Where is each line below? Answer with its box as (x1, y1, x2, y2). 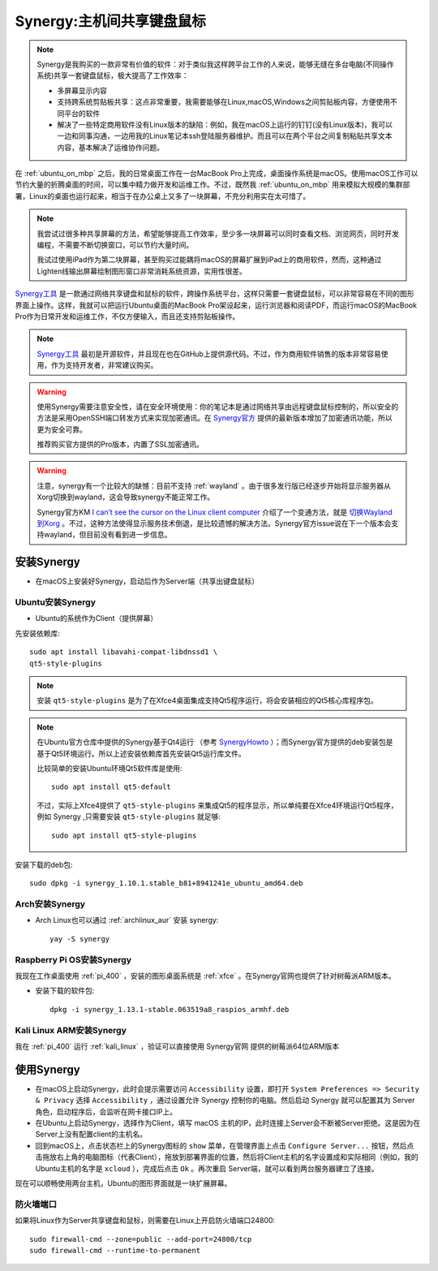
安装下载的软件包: (35, 986, 95, 996)
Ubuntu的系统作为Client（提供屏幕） (35, 614, 158, 623)
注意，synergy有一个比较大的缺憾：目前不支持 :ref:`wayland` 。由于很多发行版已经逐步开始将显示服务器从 (36, 480, 391, 490)
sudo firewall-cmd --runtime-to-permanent (29, 1246, 201, 1255)
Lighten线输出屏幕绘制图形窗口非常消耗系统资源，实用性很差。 (36, 266, 247, 276)
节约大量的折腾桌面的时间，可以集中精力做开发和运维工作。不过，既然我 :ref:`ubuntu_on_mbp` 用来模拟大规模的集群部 (15, 179, 410, 190)
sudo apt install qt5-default (51, 782, 172, 791)
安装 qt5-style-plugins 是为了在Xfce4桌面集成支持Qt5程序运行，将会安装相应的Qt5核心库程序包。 (36, 696, 378, 705)
